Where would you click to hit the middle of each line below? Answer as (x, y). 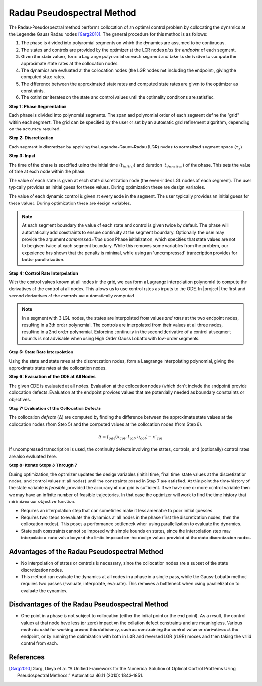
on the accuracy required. (35, 129)
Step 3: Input (22, 156)
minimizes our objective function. (42, 501)
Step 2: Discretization (31, 138)
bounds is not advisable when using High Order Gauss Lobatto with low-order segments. (111, 338)
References (27, 657)
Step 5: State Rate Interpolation (41, 352)
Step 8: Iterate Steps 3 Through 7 (43, 465)
